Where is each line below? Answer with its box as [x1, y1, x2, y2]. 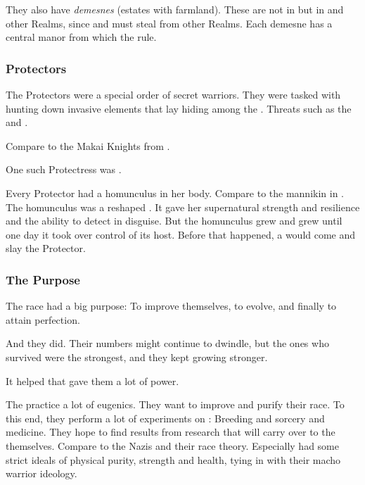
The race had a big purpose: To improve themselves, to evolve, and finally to [6, 298, 337, 313]
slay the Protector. [6, 241, 86, 256]
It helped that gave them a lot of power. [6, 373, 179, 388]
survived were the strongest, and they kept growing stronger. [6, 349, 268, 364]
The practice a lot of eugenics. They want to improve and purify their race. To [6, 397, 345, 412]
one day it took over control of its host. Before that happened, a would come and [6, 227, 356, 241]
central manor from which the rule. [6, 30, 157, 44]
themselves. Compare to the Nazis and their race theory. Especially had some [6, 438, 339, 453]
